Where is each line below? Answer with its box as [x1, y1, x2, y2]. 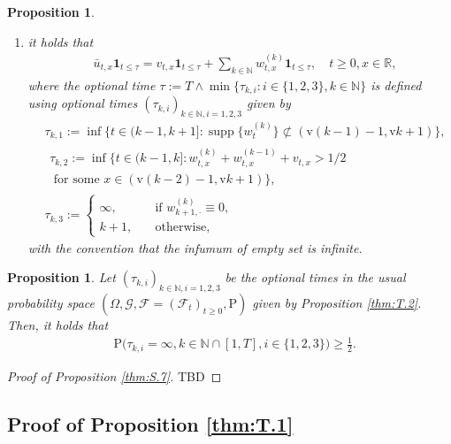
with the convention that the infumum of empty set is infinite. [27, 238, 363, 256]
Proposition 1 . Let [7, 268, 116, 287]
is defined [371, 75, 422, 94]
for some [53, 172, 100, 186]
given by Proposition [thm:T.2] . [252, 293, 422, 311]
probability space [7, 293, 95, 311]
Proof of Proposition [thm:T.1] [7, 410, 294, 437]
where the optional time [27, 75, 156, 94]
